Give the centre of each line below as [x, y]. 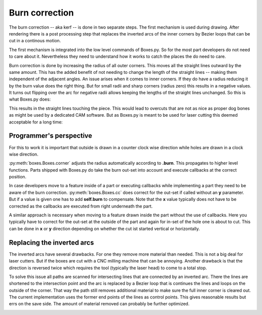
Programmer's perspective [50, 136]
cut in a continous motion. [35, 41]
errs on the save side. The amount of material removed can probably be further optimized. [99, 304]
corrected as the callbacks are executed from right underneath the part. [81, 206]
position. [18, 177]
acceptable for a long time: [36, 122]
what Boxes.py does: [30, 99]
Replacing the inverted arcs [51, 242]
